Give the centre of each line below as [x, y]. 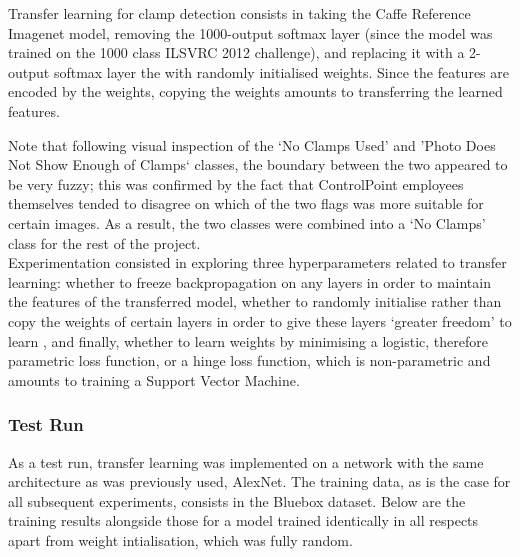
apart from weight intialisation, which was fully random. [180, 539]
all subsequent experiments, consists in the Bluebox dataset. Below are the [237, 500]
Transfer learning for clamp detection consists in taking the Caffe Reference [239, 13]
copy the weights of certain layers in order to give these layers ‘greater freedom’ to [260, 320]
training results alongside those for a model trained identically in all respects [243, 520]
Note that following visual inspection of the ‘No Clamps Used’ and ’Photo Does [252, 144]
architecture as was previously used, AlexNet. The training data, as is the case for [259, 481]
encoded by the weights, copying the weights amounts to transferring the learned [255, 91]
